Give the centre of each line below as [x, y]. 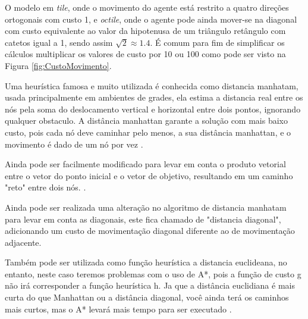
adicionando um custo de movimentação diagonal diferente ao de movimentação [150, 231]
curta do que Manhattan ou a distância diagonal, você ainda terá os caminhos [147, 297]
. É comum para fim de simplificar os [217, 42]
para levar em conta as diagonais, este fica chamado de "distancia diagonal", [143, 219]
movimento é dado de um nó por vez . [74, 144]
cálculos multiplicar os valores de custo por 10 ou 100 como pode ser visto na [145, 54]
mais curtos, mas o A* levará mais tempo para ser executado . [118, 309]
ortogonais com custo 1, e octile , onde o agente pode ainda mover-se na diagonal [151, 19]
